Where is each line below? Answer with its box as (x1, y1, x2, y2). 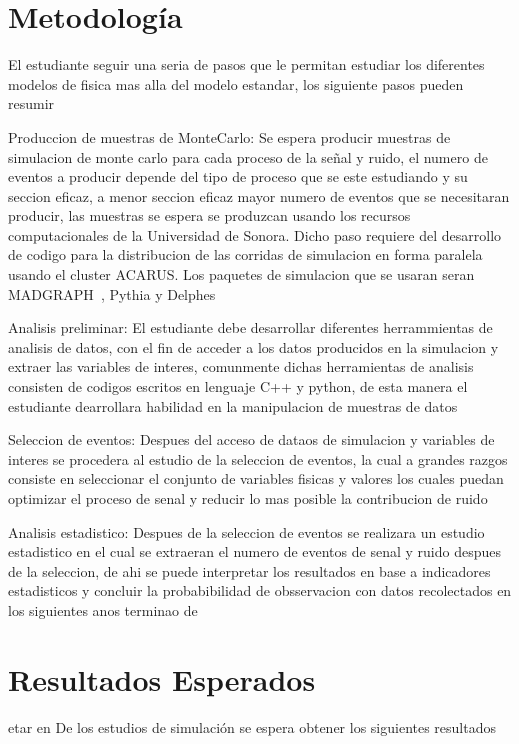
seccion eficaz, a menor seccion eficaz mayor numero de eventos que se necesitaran (8, 185, 510, 206)
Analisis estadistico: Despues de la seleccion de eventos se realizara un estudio (8, 521, 485, 542)
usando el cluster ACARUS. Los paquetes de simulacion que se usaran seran (8, 264, 475, 285)
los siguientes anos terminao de (8, 599, 198, 620)
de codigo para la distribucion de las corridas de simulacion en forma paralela (8, 244, 483, 265)
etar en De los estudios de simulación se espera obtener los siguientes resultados (8, 716, 497, 737)
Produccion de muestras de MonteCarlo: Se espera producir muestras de (8, 126, 451, 147)
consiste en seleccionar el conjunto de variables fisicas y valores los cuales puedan (8, 468, 504, 489)
